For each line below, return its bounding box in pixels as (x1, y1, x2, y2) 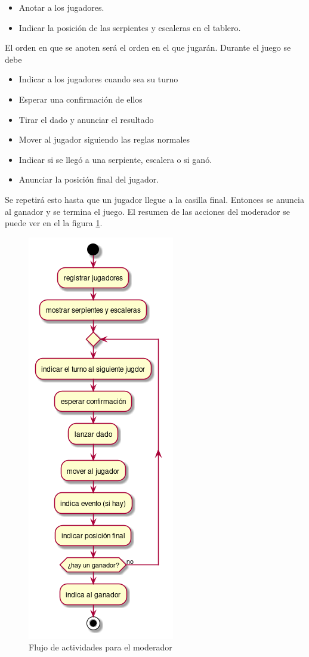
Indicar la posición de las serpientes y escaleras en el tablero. (18, 21, 241, 33)
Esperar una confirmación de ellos (18, 92, 143, 105)
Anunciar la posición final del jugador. (18, 173, 159, 186)
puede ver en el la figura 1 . (5, 217, 103, 229)
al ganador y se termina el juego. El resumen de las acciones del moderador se (5, 205, 290, 217)
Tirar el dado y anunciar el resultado (18, 113, 154, 125)
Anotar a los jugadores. (18, 1, 104, 13)
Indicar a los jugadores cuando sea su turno (18, 73, 178, 85)
